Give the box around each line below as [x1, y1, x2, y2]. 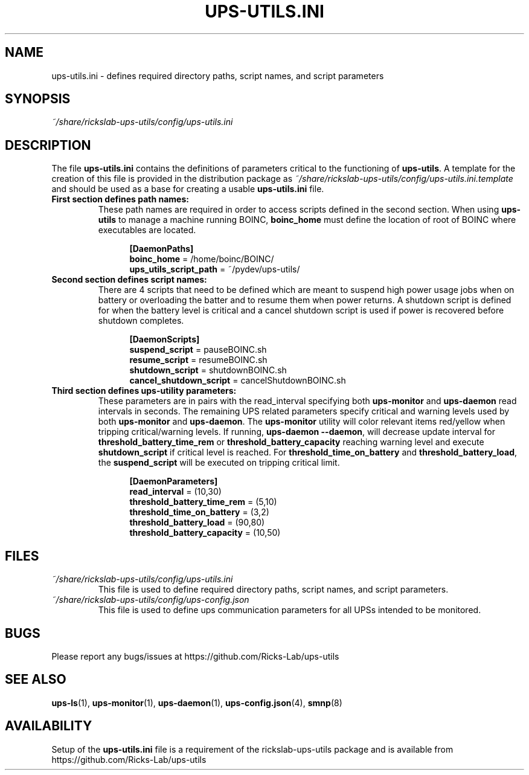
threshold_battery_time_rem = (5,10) [129, 497, 277, 507]
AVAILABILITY [5, 718, 92, 734]
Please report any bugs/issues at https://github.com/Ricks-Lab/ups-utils [51, 651, 339, 661]
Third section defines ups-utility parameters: [51, 385, 237, 396]
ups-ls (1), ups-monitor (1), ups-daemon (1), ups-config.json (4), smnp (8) [51, 697, 342, 708]
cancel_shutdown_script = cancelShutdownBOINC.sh [129, 375, 346, 386]
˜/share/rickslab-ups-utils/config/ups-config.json [51, 594, 249, 605]
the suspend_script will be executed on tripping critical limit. [98, 457, 340, 468]
